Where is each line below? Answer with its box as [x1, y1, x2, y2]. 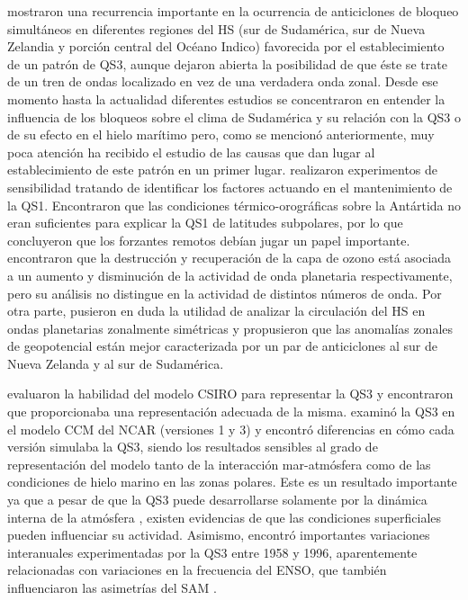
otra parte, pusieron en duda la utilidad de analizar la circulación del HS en [7, 301, 426, 320]
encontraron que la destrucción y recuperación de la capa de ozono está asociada [7, 248, 452, 267]
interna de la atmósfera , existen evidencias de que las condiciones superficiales [7, 507, 442, 526]
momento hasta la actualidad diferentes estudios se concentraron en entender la [7, 89, 445, 108]
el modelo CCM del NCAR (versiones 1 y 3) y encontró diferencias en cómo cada [7, 419, 454, 438]
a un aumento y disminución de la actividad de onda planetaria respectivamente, [7, 265, 453, 284]
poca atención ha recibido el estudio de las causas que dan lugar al [7, 142, 375, 161]
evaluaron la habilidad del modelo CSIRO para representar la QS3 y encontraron [7, 384, 454, 403]
